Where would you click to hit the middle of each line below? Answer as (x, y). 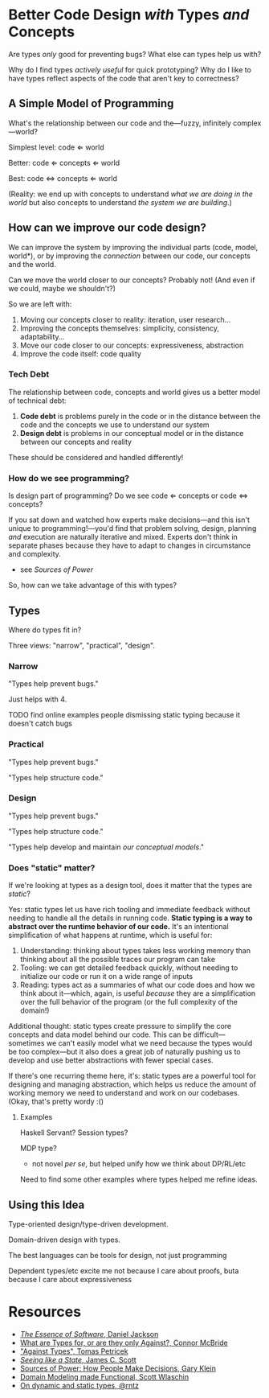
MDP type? (39, 1149)
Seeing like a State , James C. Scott (78, 1359)
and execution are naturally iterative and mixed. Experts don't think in (123, 537)
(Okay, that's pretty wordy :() (56, 1102)
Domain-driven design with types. (64, 1240)
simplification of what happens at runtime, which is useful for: (110, 935)
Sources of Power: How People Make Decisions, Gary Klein (118, 1368)
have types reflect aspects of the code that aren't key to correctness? (124, 78)
